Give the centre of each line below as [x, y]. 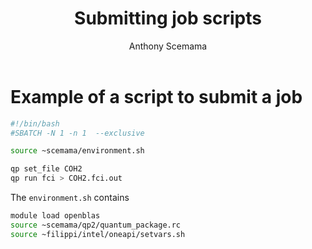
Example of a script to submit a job [156, 96]
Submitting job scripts [168, 18]
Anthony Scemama [168, 46]
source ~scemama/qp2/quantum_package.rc [96, 225]
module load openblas [55, 216]
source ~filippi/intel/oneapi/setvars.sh [98, 234]
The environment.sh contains [70, 198]
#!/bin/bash [35, 123]
